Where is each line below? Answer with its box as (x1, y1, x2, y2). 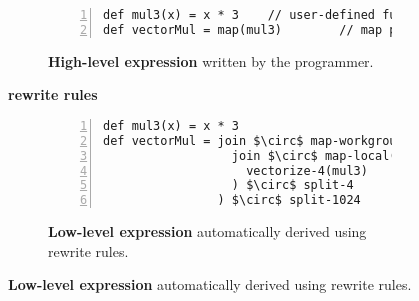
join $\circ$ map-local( (231, 148, 397, 163)
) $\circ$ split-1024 (217, 193, 361, 208)
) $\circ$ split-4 (231, 178, 354, 193)
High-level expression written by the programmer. (48, 50, 374, 71)
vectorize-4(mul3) (246, 163, 368, 178)
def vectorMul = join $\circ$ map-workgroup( (103, 133, 411, 148)
